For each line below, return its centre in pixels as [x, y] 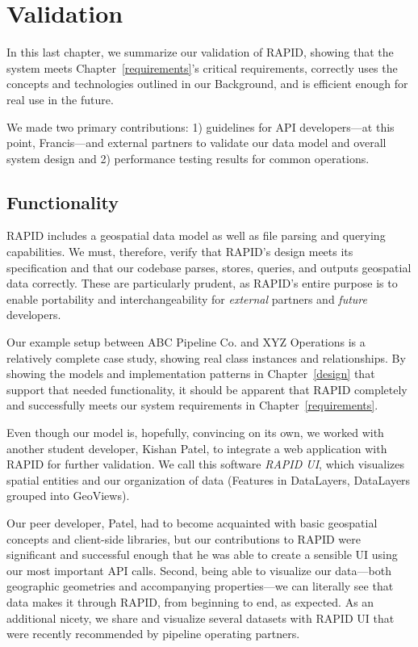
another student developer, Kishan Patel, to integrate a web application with [197, 448]
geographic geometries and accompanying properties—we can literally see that [200, 586]
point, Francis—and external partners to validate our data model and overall [196, 143]
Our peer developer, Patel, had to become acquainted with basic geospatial [192, 522]
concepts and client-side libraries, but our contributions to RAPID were [184, 538]
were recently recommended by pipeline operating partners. [153, 634]
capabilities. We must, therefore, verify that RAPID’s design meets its [180, 252]
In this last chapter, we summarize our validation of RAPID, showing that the [200, 52]
